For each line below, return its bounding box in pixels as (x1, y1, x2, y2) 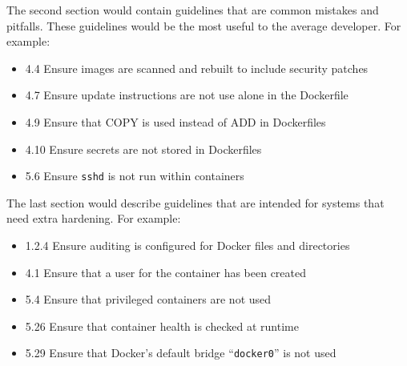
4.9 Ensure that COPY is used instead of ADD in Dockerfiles (25, 113, 326, 130)
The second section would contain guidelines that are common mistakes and (6, 2, 379, 18)
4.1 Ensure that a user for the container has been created (25, 263, 307, 280)
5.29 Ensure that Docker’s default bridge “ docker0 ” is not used (25, 344, 336, 361)
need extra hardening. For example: (6, 210, 181, 227)
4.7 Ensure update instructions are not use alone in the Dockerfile (25, 86, 349, 103)
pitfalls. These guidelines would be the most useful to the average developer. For (6, 17, 401, 34)
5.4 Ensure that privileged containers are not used (25, 291, 272, 308)
